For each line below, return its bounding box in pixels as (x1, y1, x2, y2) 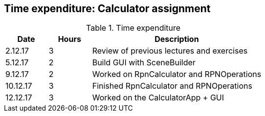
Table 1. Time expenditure (86, 23, 181, 33)
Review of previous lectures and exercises (92, 46, 248, 56)
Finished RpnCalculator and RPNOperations (92, 81, 252, 91)
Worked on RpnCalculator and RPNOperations (92, 69, 262, 79)
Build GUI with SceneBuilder (92, 58, 196, 68)
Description (155, 34, 199, 44)
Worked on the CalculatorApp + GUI (92, 93, 224, 103)
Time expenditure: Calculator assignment (4, 2, 211, 15)
